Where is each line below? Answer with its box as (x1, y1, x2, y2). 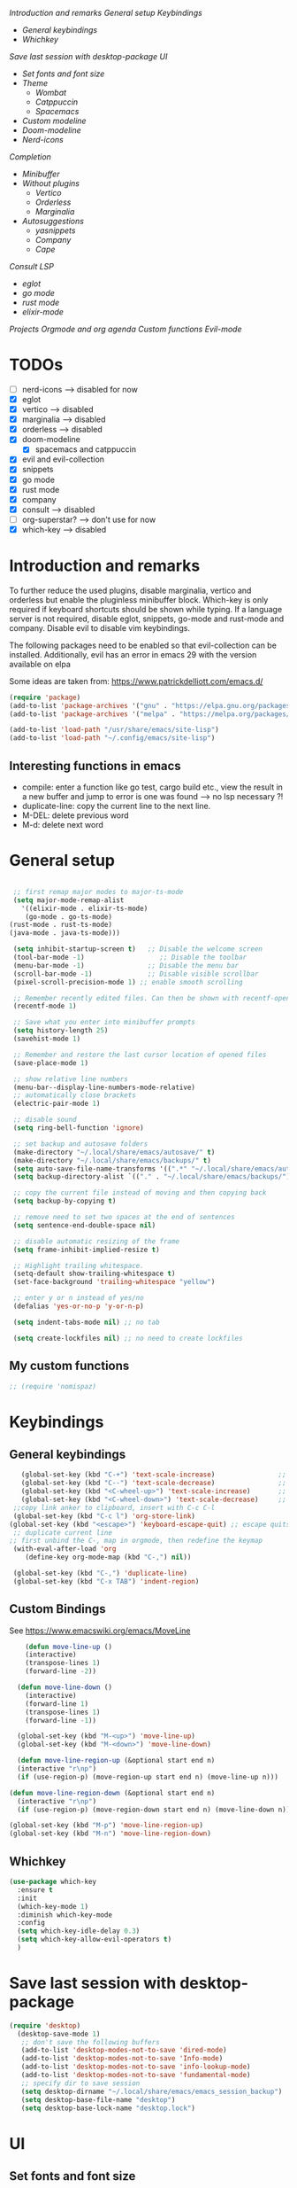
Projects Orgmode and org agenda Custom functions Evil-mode (9, 323, 242, 334)
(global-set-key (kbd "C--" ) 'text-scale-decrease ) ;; (20, 1479, 287, 1488)
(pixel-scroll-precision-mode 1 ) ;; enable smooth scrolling (12, 977, 243, 986)
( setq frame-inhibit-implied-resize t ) (12, 1245, 161, 1254)
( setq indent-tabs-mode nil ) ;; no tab (12, 1318, 161, 1327)
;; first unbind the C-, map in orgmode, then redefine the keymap (9, 1537, 263, 1546)
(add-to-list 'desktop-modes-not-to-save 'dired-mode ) (20, 2046, 227, 2055)
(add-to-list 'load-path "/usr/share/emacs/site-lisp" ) (9, 726, 219, 735)
